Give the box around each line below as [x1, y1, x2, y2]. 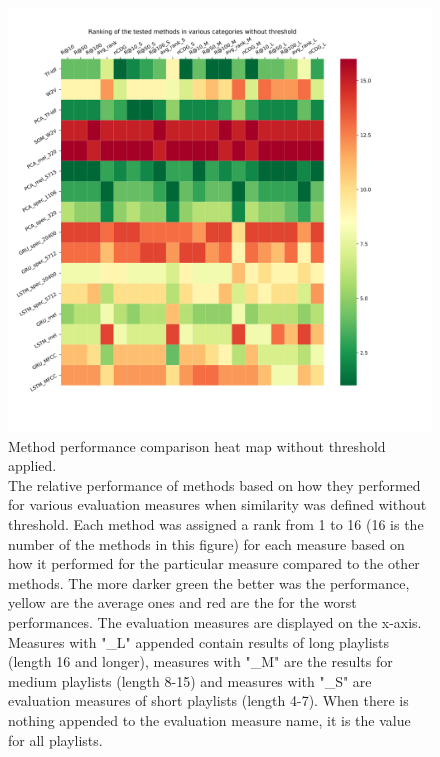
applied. [8, 455, 57, 476]
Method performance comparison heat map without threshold [8, 435, 386, 456]
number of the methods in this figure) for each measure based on [8, 533, 405, 554]
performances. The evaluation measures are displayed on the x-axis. [8, 611, 422, 632]
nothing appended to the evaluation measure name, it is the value [8, 709, 411, 730]
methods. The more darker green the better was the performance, [8, 572, 410, 593]
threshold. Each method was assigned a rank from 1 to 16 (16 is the [8, 513, 424, 534]
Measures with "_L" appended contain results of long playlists [8, 631, 390, 652]
